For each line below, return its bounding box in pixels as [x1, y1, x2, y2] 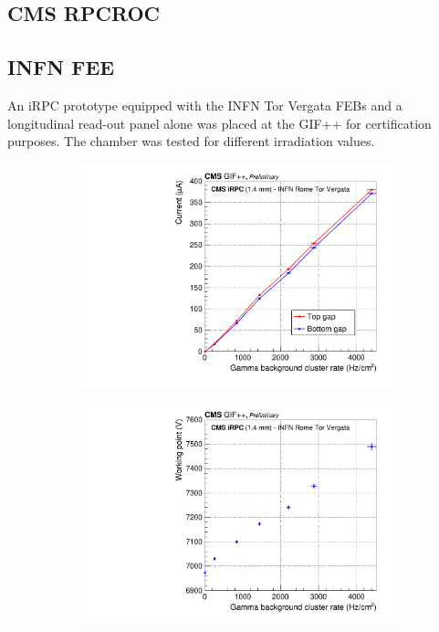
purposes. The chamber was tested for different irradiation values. [7, 132, 375, 151]
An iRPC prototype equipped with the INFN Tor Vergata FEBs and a [7, 95, 402, 114]
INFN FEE [7, 53, 115, 81]
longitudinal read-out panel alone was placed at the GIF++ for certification [7, 113, 432, 132]
